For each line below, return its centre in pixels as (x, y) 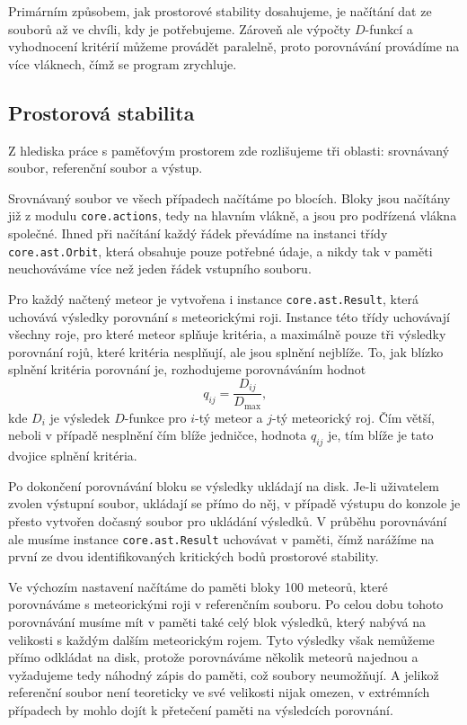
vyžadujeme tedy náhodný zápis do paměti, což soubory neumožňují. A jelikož (224, 674)
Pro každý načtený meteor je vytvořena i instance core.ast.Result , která (214, 298)
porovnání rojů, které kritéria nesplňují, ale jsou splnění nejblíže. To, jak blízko (226, 351)
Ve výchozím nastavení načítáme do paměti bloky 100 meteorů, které (198, 586)
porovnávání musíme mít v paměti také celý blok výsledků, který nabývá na (217, 622)
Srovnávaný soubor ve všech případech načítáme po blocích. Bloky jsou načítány (229, 197)
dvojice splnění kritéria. (73, 456)
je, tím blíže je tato (381, 435)
